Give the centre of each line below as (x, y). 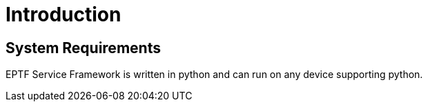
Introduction (64, 14)
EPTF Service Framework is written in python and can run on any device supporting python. (214, 75)
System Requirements (83, 48)
